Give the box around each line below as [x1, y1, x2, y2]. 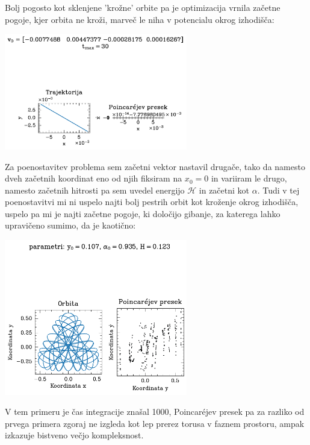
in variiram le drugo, [211, 172, 287, 185]
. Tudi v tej [257, 183, 300, 196]
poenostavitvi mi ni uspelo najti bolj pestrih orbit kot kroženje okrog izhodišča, [5, 195, 299, 208]
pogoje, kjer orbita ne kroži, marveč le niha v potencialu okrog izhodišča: [5, 13, 274, 25]
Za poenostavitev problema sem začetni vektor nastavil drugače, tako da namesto [5, 160, 305, 172]
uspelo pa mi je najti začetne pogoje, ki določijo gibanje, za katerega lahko [5, 207, 281, 219]
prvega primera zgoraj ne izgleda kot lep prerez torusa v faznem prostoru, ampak [5, 417, 305, 429]
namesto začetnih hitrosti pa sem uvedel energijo [5, 183, 185, 196]
